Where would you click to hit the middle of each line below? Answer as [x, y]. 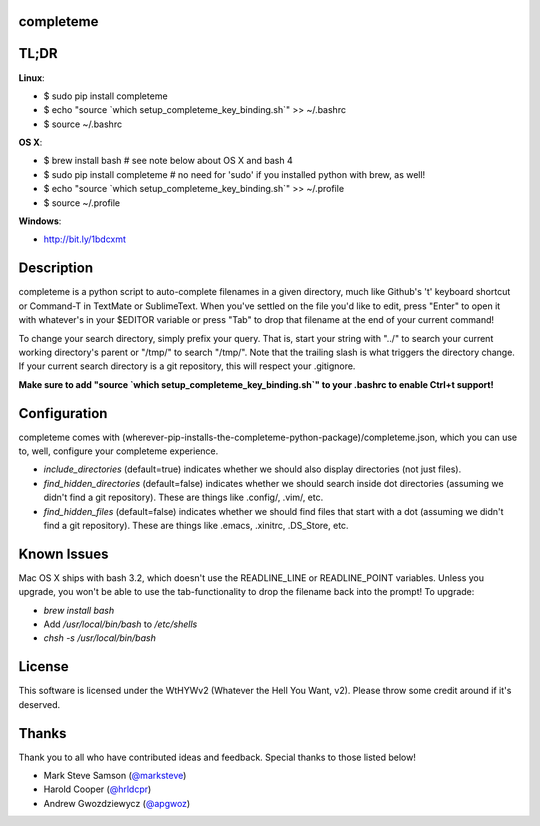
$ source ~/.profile [82, 202]
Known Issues [63, 553]
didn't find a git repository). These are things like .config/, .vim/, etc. [183, 497]
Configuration [63, 413]
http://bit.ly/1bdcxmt [85, 239]
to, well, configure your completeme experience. [118, 451]
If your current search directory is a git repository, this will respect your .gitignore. [187, 366]
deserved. [39, 704]
